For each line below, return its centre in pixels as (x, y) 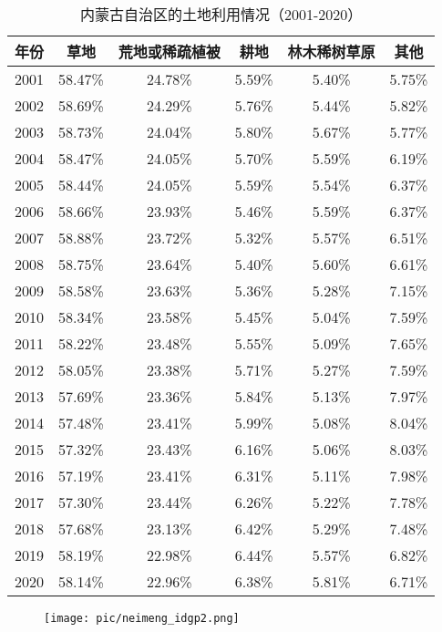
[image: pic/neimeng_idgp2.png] (142, 618)
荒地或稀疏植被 (169, 52)
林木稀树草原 (331, 52)
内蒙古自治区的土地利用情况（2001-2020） (221, 14)
